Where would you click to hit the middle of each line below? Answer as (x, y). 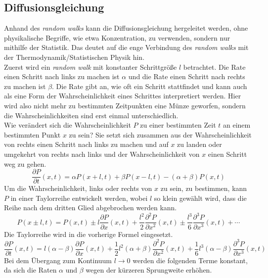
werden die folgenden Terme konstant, (190, 260)
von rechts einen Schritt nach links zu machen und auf (86, 144)
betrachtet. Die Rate (214, 67)
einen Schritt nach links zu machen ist (62, 76)
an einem (237, 125)
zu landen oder (200, 144)
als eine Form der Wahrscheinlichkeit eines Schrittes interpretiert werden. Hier (123, 96)
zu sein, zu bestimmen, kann (204, 188)
